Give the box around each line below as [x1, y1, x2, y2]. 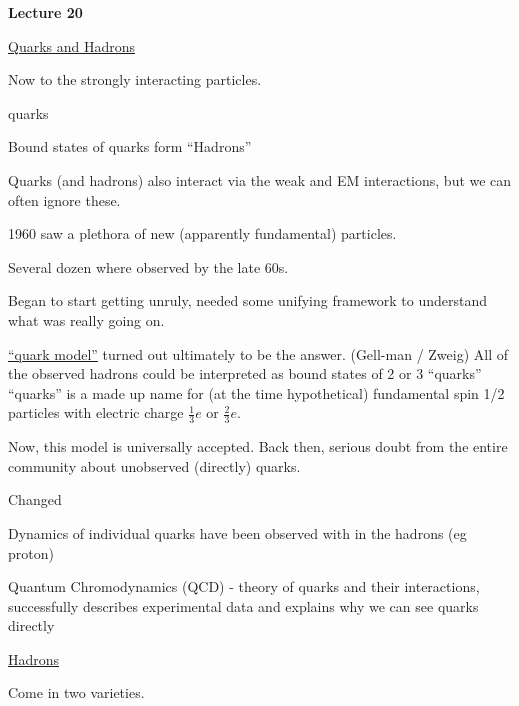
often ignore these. [8, 189, 121, 210]
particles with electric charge [8, 402, 184, 423]
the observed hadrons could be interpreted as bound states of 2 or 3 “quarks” [8, 363, 482, 384]
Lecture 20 [8, 2, 83, 22]
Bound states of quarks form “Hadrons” [8, 136, 252, 157]
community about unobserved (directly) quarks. [8, 455, 301, 476]
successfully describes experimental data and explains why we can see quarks [8, 595, 479, 616]
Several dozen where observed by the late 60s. [8, 256, 289, 277]
